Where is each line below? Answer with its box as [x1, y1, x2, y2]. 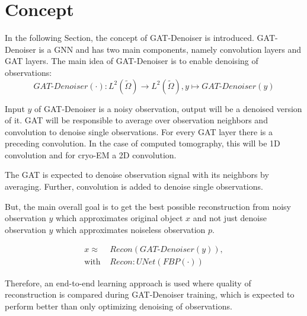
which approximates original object [55, 212, 183, 224]
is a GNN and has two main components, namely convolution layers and [39, 43, 302, 55]
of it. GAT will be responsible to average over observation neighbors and [5, 114, 268, 126]
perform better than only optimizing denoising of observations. [5, 299, 232, 312]
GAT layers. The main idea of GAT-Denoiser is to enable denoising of [5, 55, 258, 67]
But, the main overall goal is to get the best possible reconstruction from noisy [5, 200, 292, 212]
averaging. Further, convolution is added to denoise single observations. [5, 180, 263, 193]
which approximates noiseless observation [55, 223, 206, 235]
